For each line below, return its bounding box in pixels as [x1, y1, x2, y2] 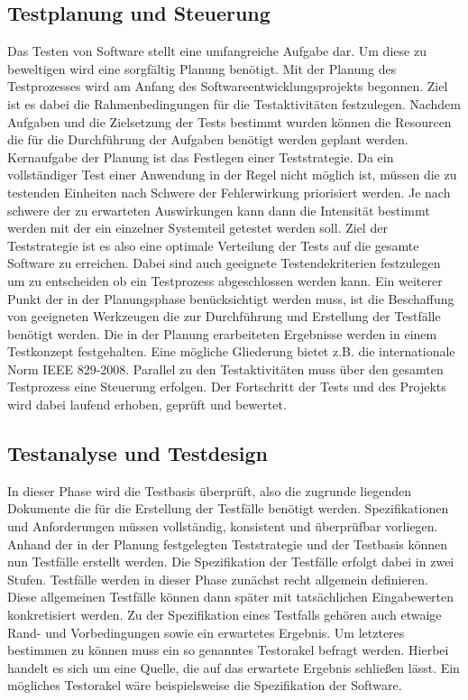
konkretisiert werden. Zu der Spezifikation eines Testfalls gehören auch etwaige [7, 605, 442, 624]
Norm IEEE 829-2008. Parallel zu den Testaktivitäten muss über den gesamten [7, 359, 444, 378]
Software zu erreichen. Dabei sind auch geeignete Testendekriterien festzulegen [7, 253, 441, 272]
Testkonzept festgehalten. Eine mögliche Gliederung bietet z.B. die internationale [7, 342, 455, 361]
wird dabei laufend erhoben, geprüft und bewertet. [7, 395, 287, 414]
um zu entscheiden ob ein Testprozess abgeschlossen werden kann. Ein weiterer [7, 271, 443, 290]
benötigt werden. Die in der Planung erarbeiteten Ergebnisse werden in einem [7, 324, 437, 343]
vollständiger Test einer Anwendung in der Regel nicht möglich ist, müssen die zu [7, 165, 457, 184]
